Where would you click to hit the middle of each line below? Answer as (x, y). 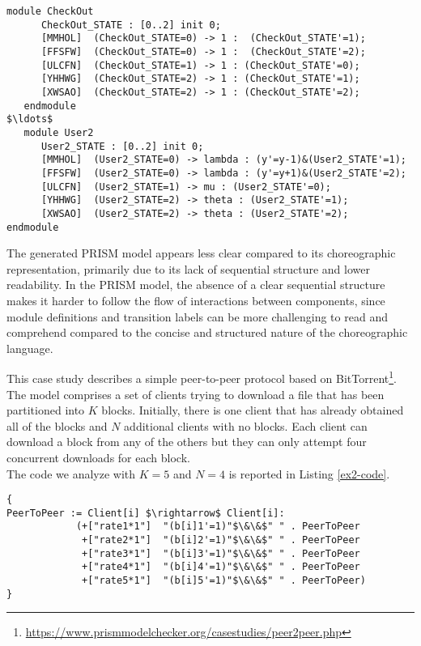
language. (30, 348)
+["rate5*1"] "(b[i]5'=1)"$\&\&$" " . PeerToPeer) (224, 581)
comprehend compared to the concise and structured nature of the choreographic (207, 332)
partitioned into (46, 410)
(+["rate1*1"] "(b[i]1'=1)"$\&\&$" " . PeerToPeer (218, 527)
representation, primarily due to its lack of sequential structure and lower (188, 268)
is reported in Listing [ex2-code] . (309, 473)
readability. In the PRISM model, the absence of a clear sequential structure (196, 285)
